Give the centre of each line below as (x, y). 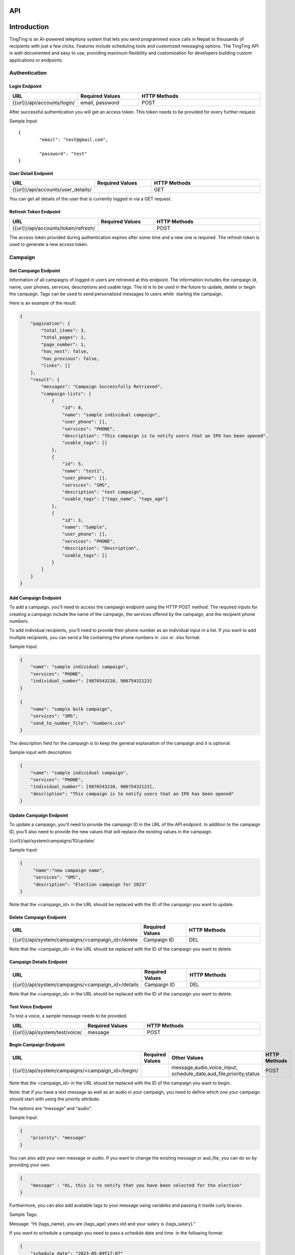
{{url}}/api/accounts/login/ (44, 102)
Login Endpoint (26, 86)
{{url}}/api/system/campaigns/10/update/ (52, 841)
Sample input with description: (41, 752)
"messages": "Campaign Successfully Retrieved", (102, 387)
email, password (100, 102)
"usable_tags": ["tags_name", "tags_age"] (115, 499)
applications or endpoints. (36, 60)
